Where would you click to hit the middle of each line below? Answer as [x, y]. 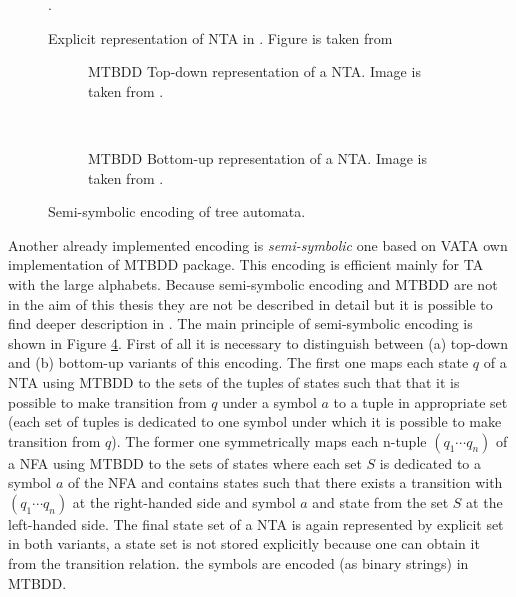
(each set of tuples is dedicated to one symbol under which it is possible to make [255, 421]
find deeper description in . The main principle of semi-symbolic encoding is [240, 323]
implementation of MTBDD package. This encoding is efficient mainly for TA [246, 264]
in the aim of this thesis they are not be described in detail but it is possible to [250, 303]
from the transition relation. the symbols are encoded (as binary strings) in [238, 563]
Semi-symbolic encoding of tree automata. [177, 211]
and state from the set [380, 501]
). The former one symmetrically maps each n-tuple [269, 440]
